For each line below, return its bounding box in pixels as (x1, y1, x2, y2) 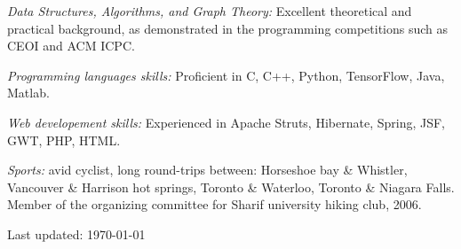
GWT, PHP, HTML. (7, 130, 121, 149)
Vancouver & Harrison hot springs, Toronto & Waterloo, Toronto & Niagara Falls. (7, 177, 455, 196)
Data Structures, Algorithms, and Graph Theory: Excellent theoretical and (7, 2, 412, 19)
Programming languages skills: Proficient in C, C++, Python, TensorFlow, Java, (7, 66, 445, 84)
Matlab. (7, 83, 50, 102)
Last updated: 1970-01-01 (7, 224, 146, 243)
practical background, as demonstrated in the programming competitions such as (7, 19, 449, 37)
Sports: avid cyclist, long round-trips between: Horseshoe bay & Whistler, (7, 160, 408, 179)
